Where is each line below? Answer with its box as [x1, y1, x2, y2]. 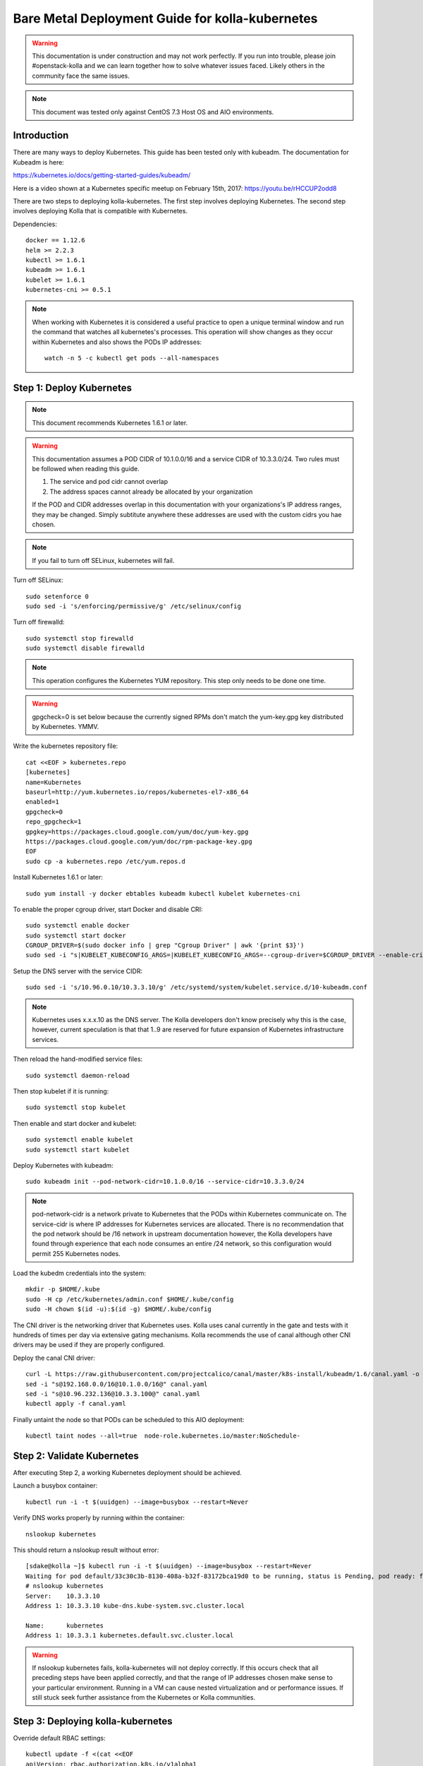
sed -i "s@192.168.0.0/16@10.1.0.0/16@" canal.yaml [25, 1380, 208, 1388]
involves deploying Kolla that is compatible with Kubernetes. [13, 207, 188, 215]
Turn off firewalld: [13, 618, 65, 627]
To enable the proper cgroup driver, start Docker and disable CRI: [13, 905, 203, 913]
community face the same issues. [32, 71, 130, 80]
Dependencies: [13, 220, 58, 228]
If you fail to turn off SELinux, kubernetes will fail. [32, 556, 175, 564]
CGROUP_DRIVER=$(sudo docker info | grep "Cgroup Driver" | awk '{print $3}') [25, 942, 305, 949]
